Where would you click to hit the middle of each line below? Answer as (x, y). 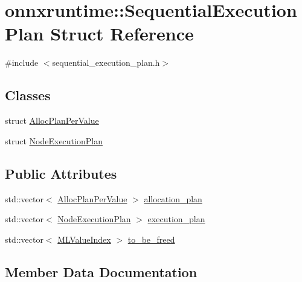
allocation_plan (173, 198)
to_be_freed (151, 239)
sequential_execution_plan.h (106, 62)
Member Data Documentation (101, 271)
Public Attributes (61, 173)
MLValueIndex (84, 239)
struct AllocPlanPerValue (52, 120)
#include (22, 62)
